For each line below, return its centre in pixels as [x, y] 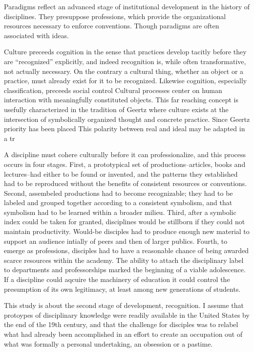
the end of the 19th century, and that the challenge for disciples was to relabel [121, 324]
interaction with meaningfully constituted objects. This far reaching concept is [121, 100]
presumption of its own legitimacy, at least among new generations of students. [122, 289]
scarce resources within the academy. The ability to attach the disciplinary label [124, 260]
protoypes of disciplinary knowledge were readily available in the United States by [127, 315]
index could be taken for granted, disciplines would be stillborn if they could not [125, 222]
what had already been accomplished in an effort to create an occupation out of [123, 334]
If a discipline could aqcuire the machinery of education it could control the [117, 279]
